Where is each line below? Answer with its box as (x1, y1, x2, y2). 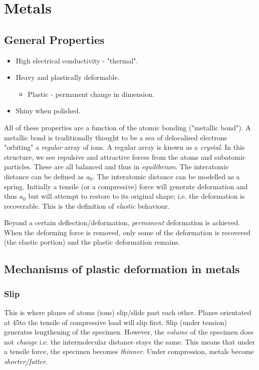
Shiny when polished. (15, 105, 81, 116)
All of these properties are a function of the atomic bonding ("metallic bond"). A (4, 122, 251, 132)
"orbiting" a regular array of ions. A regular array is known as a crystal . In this (4, 142, 245, 152)
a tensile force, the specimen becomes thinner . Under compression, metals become (4, 346, 254, 357)
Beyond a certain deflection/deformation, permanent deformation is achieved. (4, 217, 240, 228)
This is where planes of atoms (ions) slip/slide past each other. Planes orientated (4, 307, 252, 318)
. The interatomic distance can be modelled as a (92, 171, 240, 181)
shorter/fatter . (4, 356, 48, 367)
